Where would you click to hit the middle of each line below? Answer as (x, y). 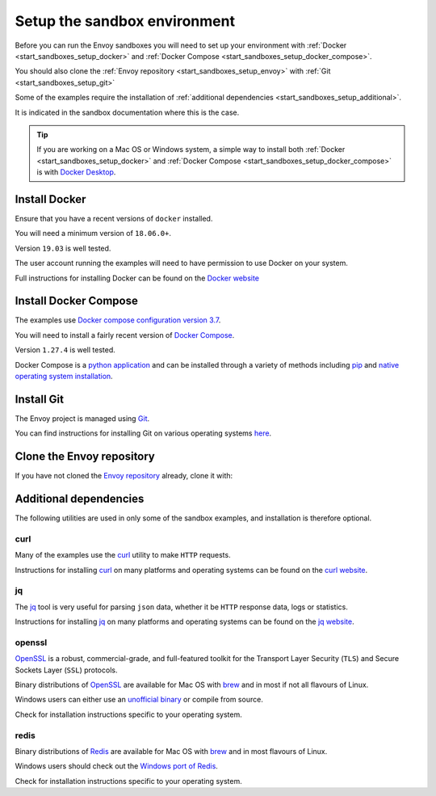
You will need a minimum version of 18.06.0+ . (93, 234)
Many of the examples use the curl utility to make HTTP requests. (123, 555)
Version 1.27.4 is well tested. (65, 350)
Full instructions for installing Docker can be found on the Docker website (137, 278)
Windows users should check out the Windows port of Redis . (116, 766)
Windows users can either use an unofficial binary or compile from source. (139, 700)
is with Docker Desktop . (76, 172)
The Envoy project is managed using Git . (82, 418)
